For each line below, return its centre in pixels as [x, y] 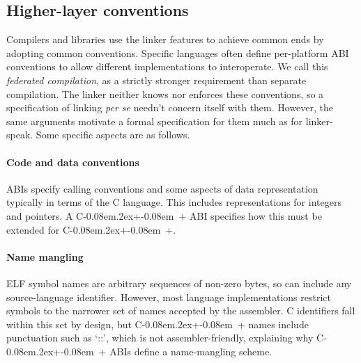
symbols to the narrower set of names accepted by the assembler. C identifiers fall [181, 310]
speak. [20, 135]
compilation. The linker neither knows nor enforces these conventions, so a [165, 94]
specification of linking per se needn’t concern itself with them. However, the [170, 107]
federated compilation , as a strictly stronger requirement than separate [156, 80]
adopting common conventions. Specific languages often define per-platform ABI [178, 53]
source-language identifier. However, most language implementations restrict [169, 297]
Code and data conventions [73, 162]
